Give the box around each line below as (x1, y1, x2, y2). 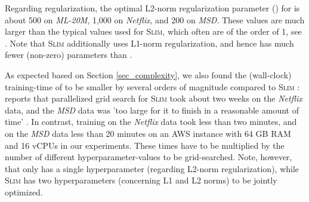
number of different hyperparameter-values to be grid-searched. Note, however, (5, 151, 292, 163)
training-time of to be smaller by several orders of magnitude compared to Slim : (5, 80, 300, 93)
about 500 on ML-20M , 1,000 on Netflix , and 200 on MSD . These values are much (5, 13, 305, 26)
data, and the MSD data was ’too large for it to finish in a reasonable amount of (5, 103, 299, 116)
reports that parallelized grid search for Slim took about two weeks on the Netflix (5, 92, 302, 105)
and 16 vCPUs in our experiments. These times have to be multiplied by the (5, 139, 285, 151)
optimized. (5, 185, 43, 198)
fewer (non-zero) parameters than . (5, 48, 132, 61)
